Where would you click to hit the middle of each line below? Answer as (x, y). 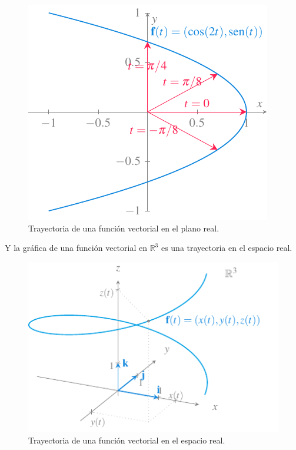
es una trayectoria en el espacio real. (227, 248)
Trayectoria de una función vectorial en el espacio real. (127, 440)
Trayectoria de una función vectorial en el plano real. (124, 228)
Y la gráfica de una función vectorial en (76, 248)
